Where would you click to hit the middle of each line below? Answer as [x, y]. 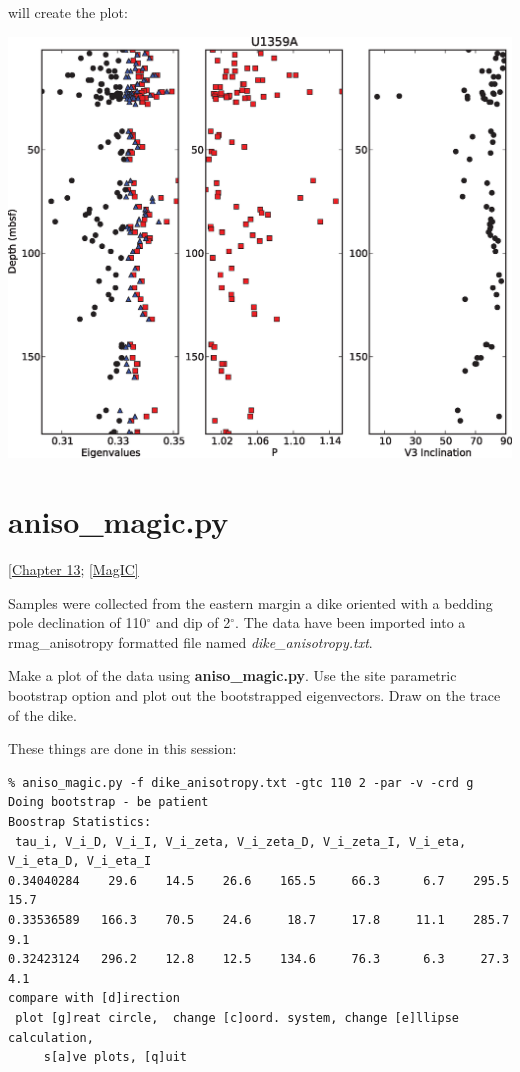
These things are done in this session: [122, 748]
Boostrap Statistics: [80, 822]
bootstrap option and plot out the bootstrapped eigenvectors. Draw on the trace [254, 695]
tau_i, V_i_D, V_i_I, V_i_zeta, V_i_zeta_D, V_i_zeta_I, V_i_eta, [241, 841]
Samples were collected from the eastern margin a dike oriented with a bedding [250, 602]
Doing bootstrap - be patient [108, 802]
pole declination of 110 [77, 622]
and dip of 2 [193, 622]
